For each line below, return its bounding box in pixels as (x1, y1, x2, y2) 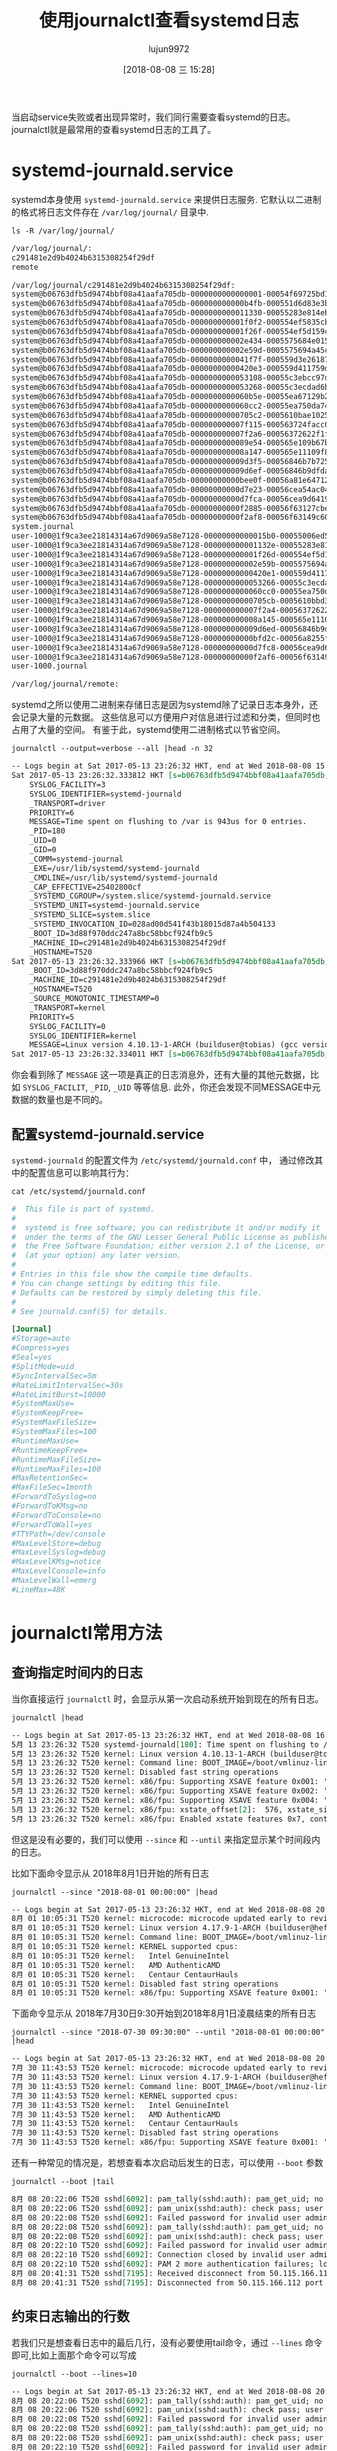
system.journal (11, 522, 75, 532)
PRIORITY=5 (29, 1012, 75, 1022)
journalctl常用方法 (11, 1622, 163, 1644)
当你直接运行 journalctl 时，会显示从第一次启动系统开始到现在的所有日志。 (11, 1692, 324, 1705)
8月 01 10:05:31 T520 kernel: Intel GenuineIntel (11, 1951, 230, 1961)
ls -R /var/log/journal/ (11, 226, 115, 236)
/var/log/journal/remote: (11, 679, 119, 690)
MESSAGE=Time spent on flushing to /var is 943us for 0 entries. (29, 817, 308, 827)
